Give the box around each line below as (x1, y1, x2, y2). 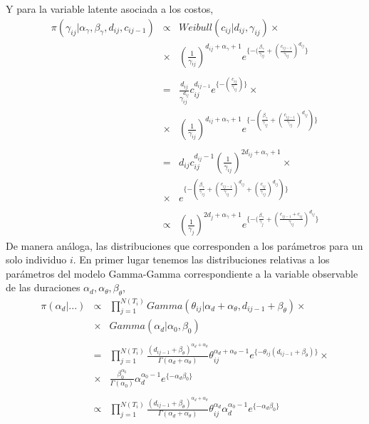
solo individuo (6, 252, 67, 267)
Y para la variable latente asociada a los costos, (6, 1, 214, 16)
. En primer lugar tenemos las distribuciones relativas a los (73, 252, 330, 267)
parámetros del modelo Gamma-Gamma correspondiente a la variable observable (6, 266, 358, 281)
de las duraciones (6, 280, 80, 295)
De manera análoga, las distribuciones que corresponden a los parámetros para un (6, 238, 363, 253)
